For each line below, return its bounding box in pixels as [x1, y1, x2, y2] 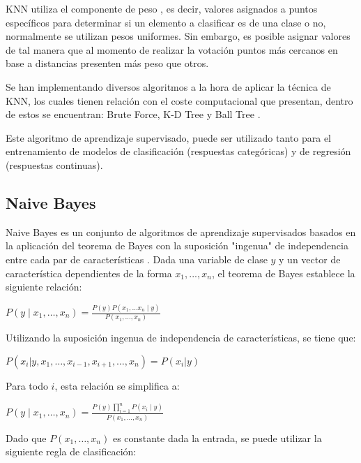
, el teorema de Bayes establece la [211, 265, 355, 280]
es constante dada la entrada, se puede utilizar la [112, 430, 322, 445]
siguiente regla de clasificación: [6, 444, 137, 459]
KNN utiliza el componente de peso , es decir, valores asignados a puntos [6, 1, 318, 15]
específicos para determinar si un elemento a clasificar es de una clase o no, [6, 15, 326, 29]
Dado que [6, 430, 47, 445]
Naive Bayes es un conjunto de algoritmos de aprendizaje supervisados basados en [6, 224, 356, 239]
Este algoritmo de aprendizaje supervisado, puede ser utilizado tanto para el [6, 130, 331, 145]
